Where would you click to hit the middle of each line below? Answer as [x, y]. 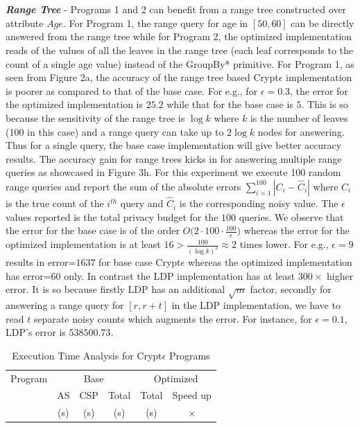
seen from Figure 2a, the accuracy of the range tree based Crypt [142, 77]
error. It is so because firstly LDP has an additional [115, 289]
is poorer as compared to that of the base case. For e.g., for [132, 90]
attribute [25, 23]
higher [340, 275]
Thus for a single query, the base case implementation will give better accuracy [174, 145]
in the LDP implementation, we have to [256, 304]
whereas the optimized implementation [270, 262]
